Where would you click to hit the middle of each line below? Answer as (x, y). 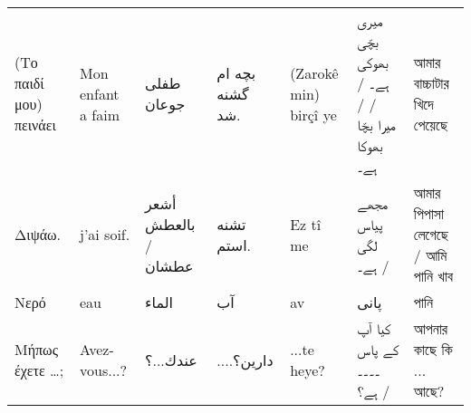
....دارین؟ (245, 360)
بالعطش (170, 224)
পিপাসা (428, 213)
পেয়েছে (431, 125)
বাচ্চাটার (431, 83)
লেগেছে (431, 234)
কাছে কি (433, 349)
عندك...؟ (171, 360)
